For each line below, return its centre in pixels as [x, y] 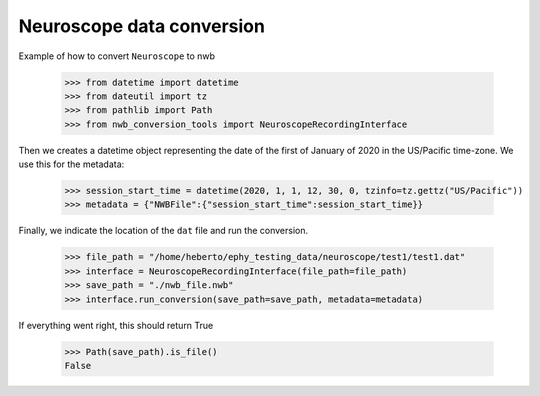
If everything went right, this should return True [116, 325]
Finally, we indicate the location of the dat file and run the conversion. [163, 231]
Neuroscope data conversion [141, 26]
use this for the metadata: [71, 164]
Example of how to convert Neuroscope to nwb [116, 56]
